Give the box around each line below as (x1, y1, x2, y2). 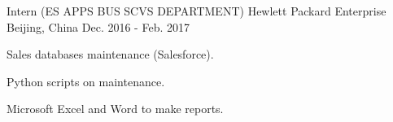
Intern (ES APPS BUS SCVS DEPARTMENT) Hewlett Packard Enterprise (7, 2, 386, 19)
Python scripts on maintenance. (7, 72, 165, 89)
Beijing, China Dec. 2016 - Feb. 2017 (7, 18, 190, 35)
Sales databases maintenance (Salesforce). (7, 46, 214, 63)
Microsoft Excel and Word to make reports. (7, 100, 224, 117)
